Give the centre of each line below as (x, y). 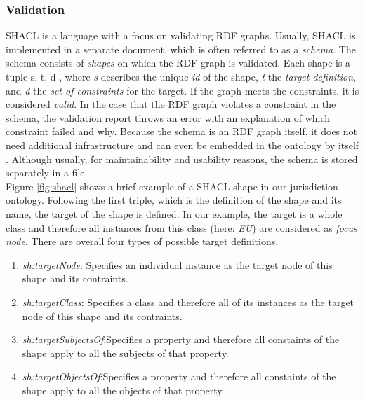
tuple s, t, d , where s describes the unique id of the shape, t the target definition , (181, 76)
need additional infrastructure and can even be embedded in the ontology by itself (182, 145)
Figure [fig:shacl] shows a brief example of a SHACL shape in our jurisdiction (172, 186)
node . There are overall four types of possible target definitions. (142, 241)
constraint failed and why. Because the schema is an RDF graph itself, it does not (182, 131)
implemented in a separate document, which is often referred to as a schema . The (181, 49)
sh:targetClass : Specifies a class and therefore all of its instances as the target (188, 301)
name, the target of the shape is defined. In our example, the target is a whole (174, 213)
